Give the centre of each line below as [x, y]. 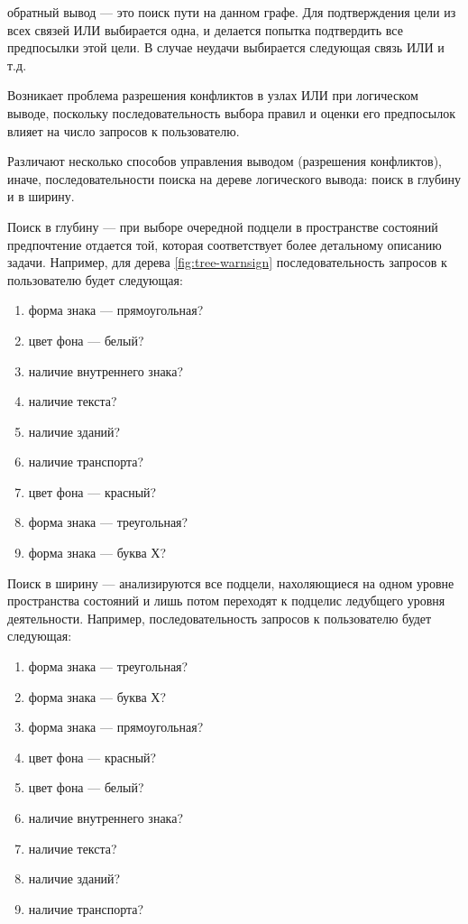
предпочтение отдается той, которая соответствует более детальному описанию [225, 244]
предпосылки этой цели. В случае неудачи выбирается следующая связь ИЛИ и [226, 47]
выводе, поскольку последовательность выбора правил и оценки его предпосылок [231, 112]
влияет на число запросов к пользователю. [124, 130]
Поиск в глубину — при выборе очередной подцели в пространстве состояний [223, 226]
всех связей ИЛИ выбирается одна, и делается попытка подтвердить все [205, 29]
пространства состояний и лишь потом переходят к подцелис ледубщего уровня [226, 601]
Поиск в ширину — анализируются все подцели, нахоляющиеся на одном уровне [231, 582]
